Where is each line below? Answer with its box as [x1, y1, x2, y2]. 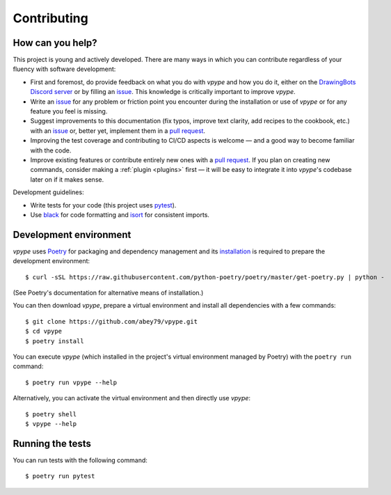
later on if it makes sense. [30, 175, 104, 184]
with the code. [30, 146, 72, 155]
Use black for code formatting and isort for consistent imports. [30, 210, 210, 219]
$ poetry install [25, 337, 84, 345]
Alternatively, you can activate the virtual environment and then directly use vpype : [13, 394, 250, 402]
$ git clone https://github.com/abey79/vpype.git [25, 317, 198, 325]
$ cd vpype [25, 327, 63, 336]
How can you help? [13, 37, 97, 49]
